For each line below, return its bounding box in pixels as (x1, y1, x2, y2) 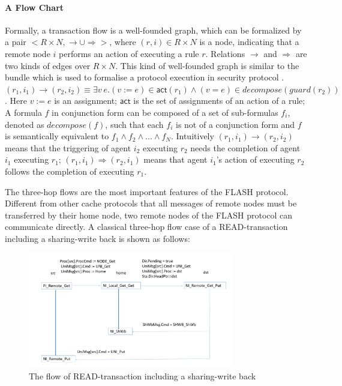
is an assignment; (54, 94, 118, 107)
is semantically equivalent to (5, 130, 109, 142)
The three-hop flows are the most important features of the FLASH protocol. (5, 185, 289, 198)
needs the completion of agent (190, 141, 301, 154)
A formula (5, 106, 42, 118)
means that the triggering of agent (5, 141, 131, 154)
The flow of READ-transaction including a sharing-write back (29, 369, 256, 382)
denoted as (5, 118, 44, 130)
